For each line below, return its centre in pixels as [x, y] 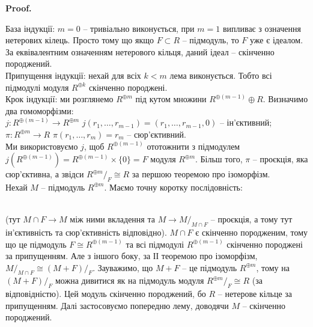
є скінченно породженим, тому [252, 232]
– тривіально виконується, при [139, 28]
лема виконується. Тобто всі [221, 75]
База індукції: [30, 28]
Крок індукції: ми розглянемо [59, 99]
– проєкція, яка [280, 159]
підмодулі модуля [37, 87]
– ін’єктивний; [246, 122]
